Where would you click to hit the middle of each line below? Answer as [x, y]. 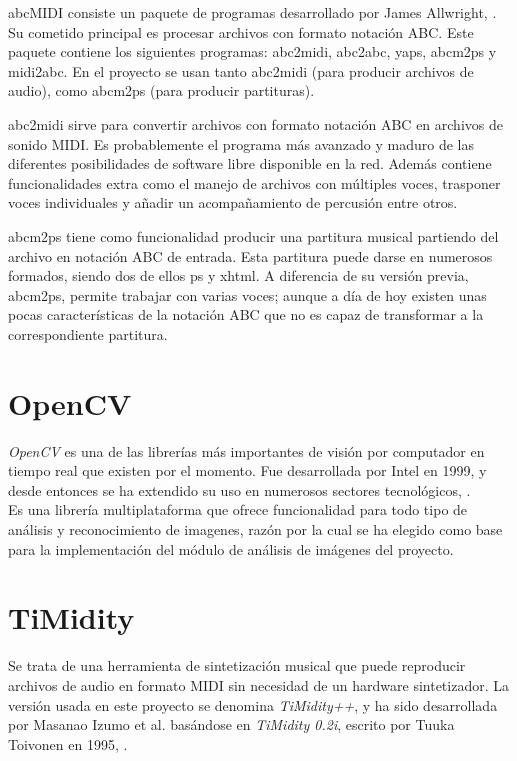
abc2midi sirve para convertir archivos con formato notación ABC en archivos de [255, 123]
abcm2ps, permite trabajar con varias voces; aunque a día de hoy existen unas [247, 294]
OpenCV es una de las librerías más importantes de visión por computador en [246, 450]
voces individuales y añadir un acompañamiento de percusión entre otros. [233, 202]
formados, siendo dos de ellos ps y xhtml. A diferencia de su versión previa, [238, 275]
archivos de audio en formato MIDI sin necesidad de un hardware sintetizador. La [259, 684]
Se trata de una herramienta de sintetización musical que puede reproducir [237, 665]
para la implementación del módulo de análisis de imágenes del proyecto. [231, 548]
